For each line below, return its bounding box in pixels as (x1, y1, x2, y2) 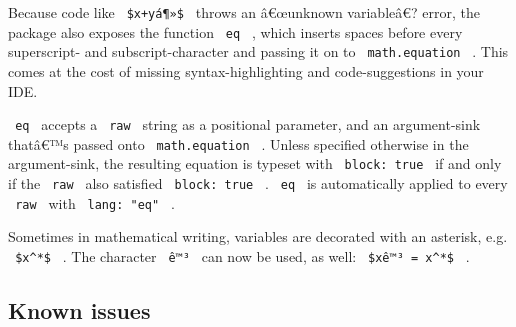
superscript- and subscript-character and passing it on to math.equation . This (8, 41, 509, 62)
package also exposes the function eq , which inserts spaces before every (8, 21, 463, 42)
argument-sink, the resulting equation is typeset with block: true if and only (8, 153, 502, 174)
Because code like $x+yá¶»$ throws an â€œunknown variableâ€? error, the (8, 2, 480, 22)
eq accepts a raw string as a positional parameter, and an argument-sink (15, 114, 481, 135)
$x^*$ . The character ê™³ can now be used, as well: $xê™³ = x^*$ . (15, 246, 470, 267)
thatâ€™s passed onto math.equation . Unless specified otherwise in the (8, 133, 469, 154)
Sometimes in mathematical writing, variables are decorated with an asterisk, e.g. (8, 226, 508, 247)
